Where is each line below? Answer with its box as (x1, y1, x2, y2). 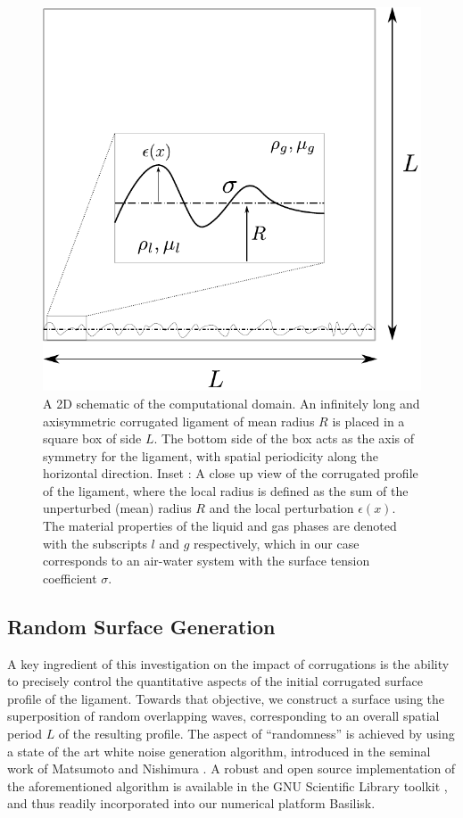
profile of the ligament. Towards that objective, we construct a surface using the (7, 689, 445, 707)
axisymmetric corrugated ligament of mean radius (43, 411, 315, 430)
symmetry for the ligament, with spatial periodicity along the (43, 446, 378, 465)
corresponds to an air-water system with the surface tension (43, 551, 370, 570)
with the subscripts (43, 533, 147, 552)
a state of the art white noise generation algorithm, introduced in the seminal (7, 741, 431, 760)
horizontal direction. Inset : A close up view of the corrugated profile (43, 464, 418, 483)
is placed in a (332, 411, 405, 430)
